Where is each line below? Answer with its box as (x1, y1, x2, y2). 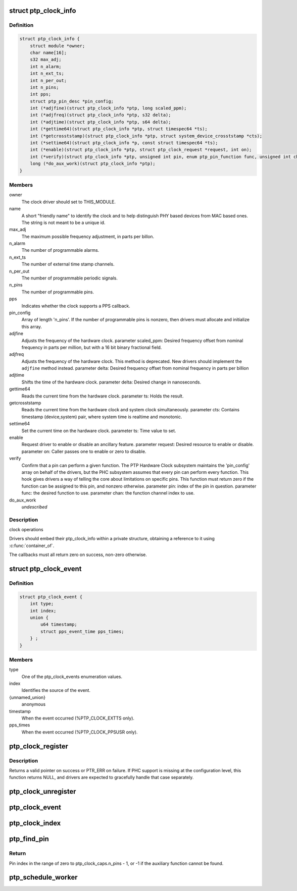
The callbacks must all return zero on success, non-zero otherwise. (9, 552, 147, 557)
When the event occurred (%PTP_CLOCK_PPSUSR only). (21, 729, 138, 735)
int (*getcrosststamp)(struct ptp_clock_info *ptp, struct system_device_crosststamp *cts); (30, 133, 262, 139)
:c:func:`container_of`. (9, 543, 54, 549)
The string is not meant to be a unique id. (21, 220, 106, 225)
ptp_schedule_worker (9, 873, 78, 882)
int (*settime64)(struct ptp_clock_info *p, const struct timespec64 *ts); (30, 140, 218, 146)
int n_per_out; (30, 77, 67, 83)
